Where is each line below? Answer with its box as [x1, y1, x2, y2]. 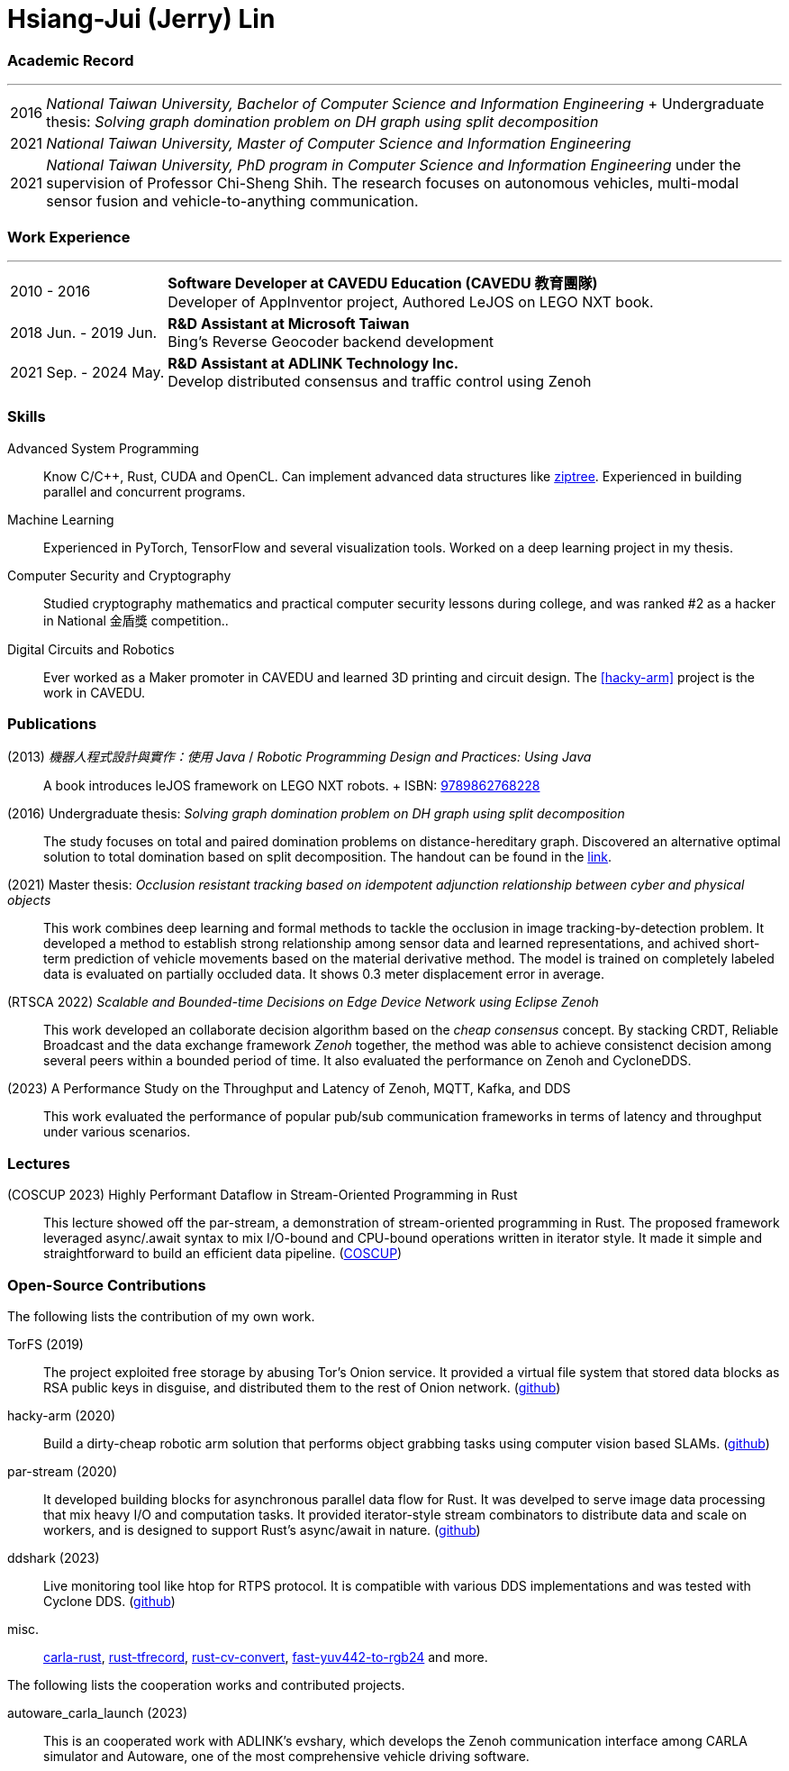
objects [7, 892, 51, 908]
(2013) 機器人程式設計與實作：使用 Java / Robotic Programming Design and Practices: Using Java [7, 749, 592, 765]
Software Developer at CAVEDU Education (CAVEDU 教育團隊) [168, 273, 598, 292]
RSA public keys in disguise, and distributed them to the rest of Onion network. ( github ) [43, 1379, 561, 1395]
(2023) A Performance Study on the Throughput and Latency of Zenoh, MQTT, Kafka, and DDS [7, 1081, 571, 1097]
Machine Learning [7, 511, 114, 527]
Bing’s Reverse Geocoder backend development [168, 332, 494, 351]
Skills [7, 407, 46, 426]
